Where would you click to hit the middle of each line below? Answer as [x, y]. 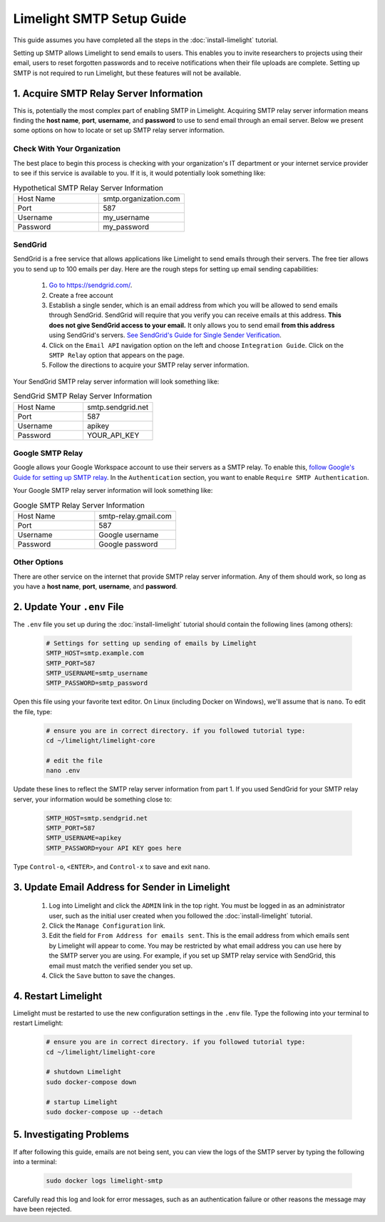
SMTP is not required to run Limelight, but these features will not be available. [127, 73]
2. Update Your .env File [68, 607]
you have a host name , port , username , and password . [96, 586]
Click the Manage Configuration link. [107, 926]
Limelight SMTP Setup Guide [100, 19]
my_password [126, 226]
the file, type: [33, 711]
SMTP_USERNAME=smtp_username [97, 673]
